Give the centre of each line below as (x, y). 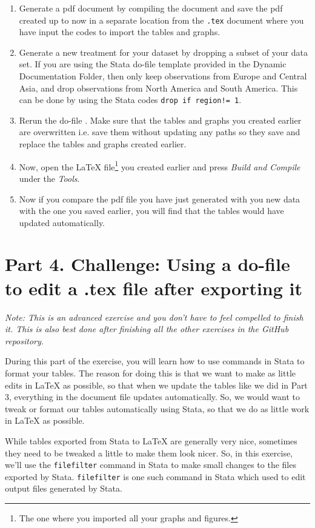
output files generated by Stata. (64, 488)
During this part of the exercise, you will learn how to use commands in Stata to (155, 361)
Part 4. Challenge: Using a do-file (148, 264)
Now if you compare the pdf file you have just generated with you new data (160, 199)
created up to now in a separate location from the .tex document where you (161, 20)
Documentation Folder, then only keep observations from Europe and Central (163, 76)
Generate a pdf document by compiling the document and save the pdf (151, 8)
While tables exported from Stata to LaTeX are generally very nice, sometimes (151, 440)
